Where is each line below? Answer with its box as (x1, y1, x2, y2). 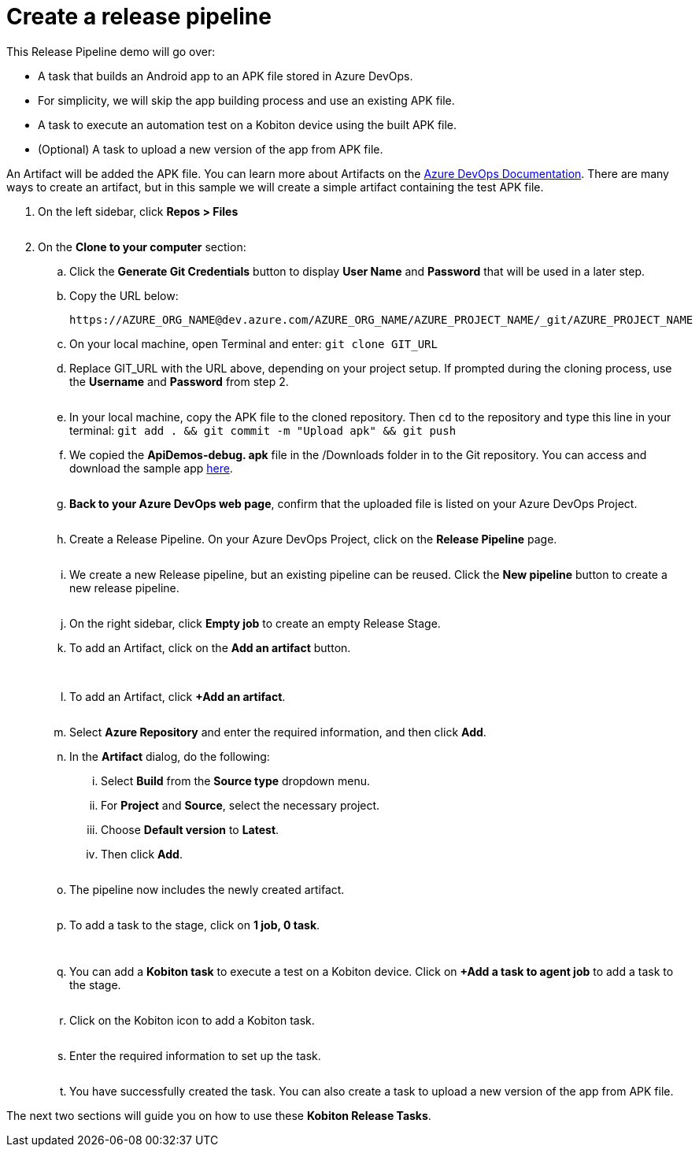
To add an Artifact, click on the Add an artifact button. (69, 640, 351, 654)
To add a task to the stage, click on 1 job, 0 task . (69, 918, 320, 932)
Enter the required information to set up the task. (69, 1048, 321, 1062)
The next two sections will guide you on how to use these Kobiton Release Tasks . (6, 1108, 431, 1122)
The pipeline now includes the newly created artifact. (69, 882, 345, 896)
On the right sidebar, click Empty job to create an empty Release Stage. (69, 616, 441, 630)
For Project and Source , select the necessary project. (101, 798, 380, 812)
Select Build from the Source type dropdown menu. (101, 773, 370, 788)
